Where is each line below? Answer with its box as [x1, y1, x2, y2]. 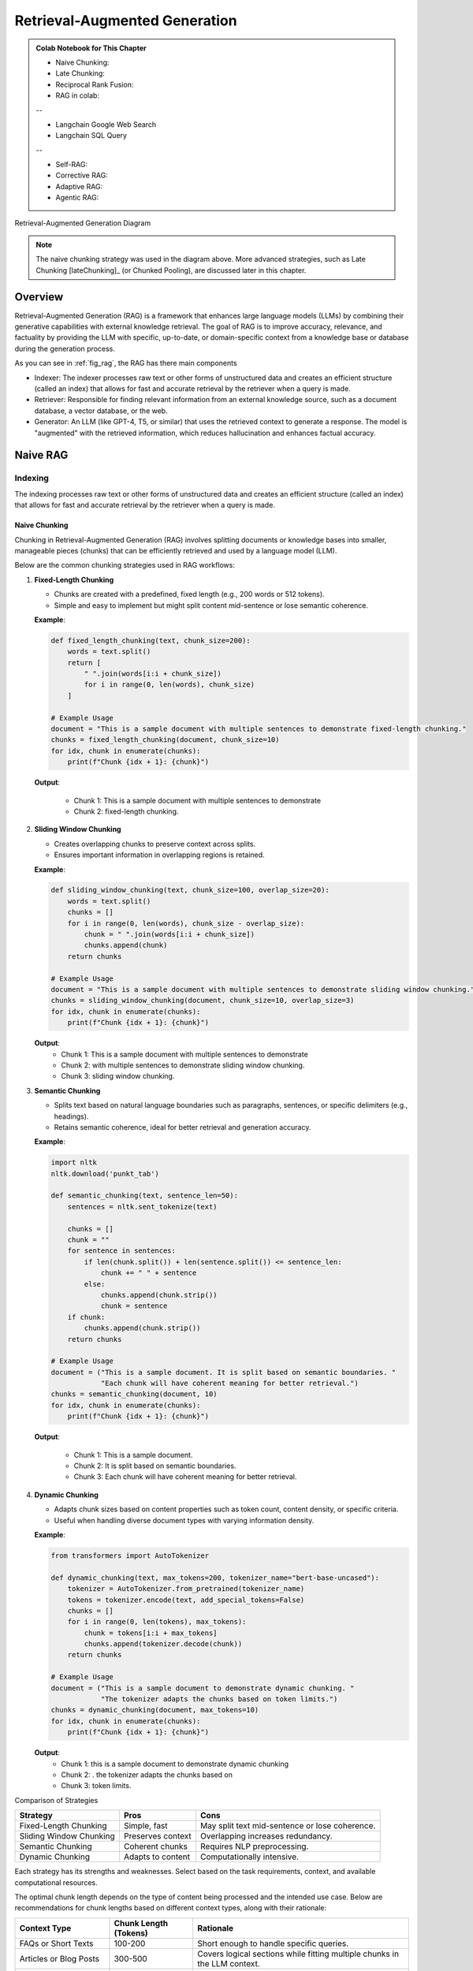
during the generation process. [14, 344, 116, 353]
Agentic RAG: [55, 193, 99, 203]
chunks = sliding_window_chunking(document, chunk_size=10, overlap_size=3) [50, 996, 355, 1005]
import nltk [50, 1158, 98, 1167]
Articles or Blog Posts [19, 1953, 100, 1964]
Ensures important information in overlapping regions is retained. [54, 850, 265, 859]
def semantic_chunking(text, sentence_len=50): [50, 1191, 238, 1200]
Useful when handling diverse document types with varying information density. [54, 1515, 315, 1525]
